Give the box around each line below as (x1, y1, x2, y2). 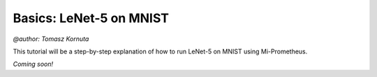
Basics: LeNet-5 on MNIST (13, 10, 169, 26)
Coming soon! (13, 60, 54, 69)
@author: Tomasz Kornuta (13, 35, 89, 43)
